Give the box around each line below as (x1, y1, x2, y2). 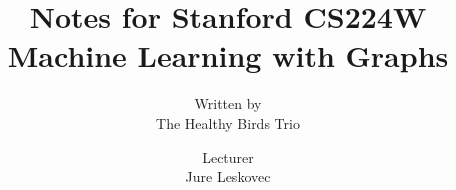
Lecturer (202, 146, 254, 167)
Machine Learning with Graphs (7, 35, 449, 76)
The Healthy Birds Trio (156, 112, 300, 133)
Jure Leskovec (185, 166, 271, 187)
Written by (194, 93, 262, 114)
